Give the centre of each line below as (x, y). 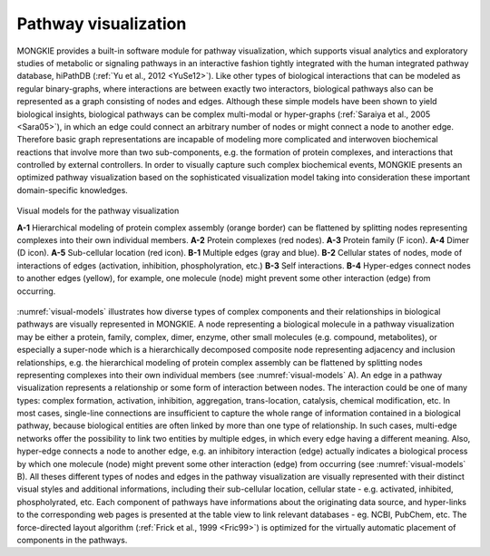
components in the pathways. (72, 540)
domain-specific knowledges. (73, 190)
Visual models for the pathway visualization (98, 211)
